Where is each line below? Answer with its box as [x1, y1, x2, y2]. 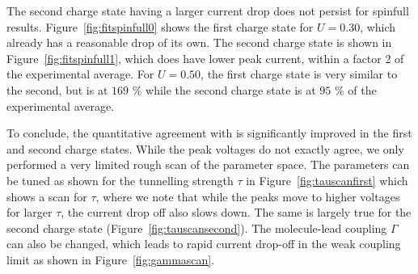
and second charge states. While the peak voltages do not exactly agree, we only [6, 140, 404, 157]
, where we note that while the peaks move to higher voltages [95, 188, 400, 204]
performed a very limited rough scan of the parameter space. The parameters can [6, 156, 410, 173]
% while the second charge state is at [132, 81, 316, 98]
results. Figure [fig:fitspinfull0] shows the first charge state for [6, 18, 314, 35]
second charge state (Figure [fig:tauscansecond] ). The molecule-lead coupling [6, 219, 387, 236]
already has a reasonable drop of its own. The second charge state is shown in [6, 34, 392, 51]
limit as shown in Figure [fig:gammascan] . [6, 251, 215, 268]
